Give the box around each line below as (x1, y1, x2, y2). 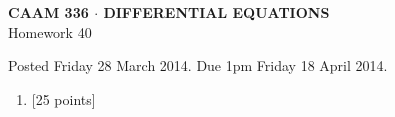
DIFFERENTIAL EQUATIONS (103, 2, 330, 22)
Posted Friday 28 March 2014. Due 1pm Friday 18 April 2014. (8, 55, 388, 76)
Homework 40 (8, 21, 92, 42)
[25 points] (31, 88, 96, 109)
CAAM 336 (8, 2, 89, 22)
